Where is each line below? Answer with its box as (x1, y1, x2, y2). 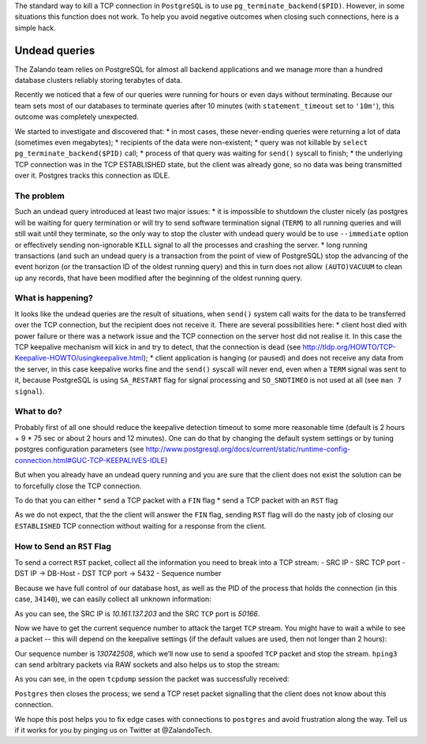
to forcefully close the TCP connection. (14, 481, 142, 491)
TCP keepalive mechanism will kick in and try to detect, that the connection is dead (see (14, 342, 301, 351)
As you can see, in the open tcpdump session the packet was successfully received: (14, 675, 290, 684)
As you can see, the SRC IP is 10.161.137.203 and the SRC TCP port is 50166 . (14, 608, 260, 619)
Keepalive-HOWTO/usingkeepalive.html (14, 353, 144, 363)
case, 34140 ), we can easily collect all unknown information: (14, 594, 212, 604)
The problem (14, 190, 65, 201)
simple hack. (14, 23, 56, 32)
